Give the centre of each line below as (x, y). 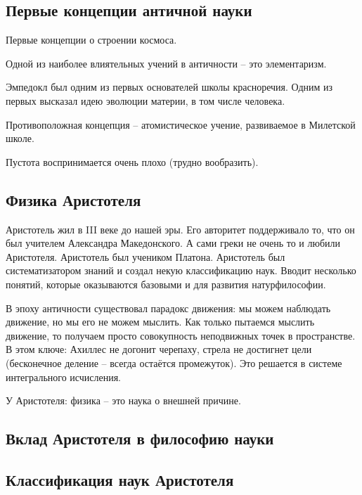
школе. (20, 138)
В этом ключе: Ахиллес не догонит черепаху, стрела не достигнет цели (159, 349)
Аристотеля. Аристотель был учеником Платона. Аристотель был (146, 256)
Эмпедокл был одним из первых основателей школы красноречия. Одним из (169, 87)
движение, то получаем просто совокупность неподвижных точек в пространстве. (181, 335)
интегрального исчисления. (64, 377)
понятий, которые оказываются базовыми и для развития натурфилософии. (166, 284)
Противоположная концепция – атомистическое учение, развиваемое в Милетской (181, 124)
